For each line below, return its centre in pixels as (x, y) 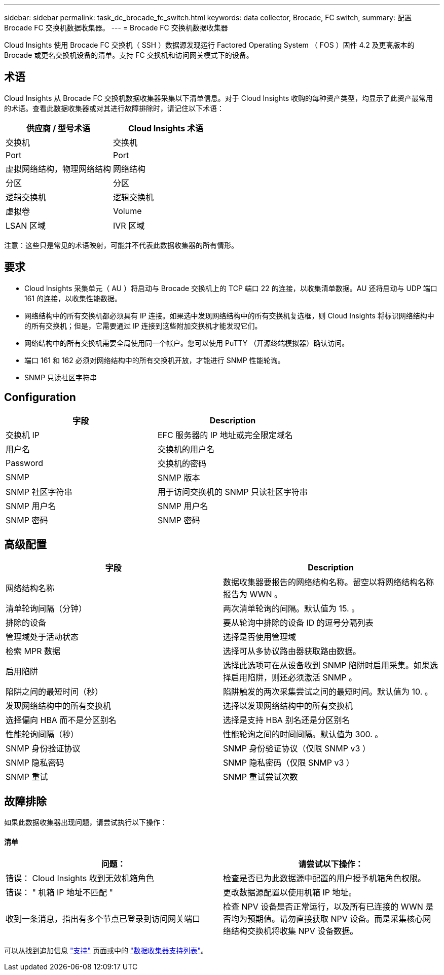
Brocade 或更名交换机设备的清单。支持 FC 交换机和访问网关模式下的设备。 (129, 55)
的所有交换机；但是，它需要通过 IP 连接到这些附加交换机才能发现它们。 (143, 326)
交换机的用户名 (186, 449)
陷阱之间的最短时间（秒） (54, 692)
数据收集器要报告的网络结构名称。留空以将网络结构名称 (329, 582)
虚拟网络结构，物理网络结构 (59, 169)
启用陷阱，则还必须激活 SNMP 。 (294, 678)
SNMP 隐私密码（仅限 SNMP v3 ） (289, 763)
